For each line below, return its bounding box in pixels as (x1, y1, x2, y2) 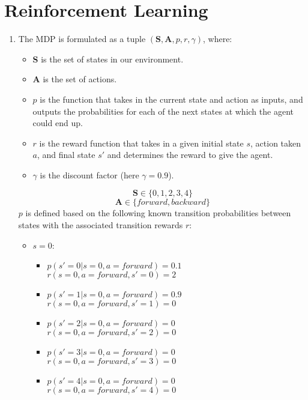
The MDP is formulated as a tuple (18, 32, 146, 45)
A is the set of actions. (32, 73, 117, 85)
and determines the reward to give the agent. (107, 148, 273, 161)
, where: (203, 32, 232, 45)
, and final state (37, 148, 95, 161)
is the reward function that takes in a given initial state (39, 136, 244, 149)
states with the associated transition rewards (18, 219, 183, 231)
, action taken (250, 136, 301, 149)
